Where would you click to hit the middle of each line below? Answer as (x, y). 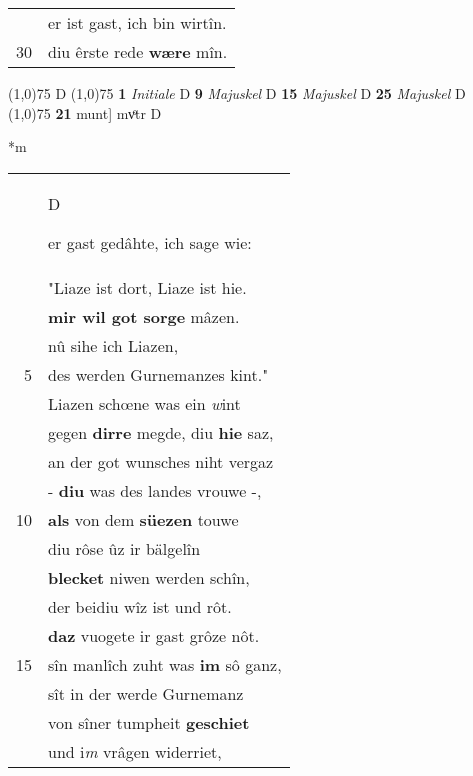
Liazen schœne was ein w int (144, 403)
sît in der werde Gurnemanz (146, 693)
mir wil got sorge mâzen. (144, 316)
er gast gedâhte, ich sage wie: (150, 242)
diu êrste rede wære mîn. (138, 51)
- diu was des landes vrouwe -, (155, 490)
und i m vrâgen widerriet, (135, 751)
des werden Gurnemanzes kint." (158, 374)
